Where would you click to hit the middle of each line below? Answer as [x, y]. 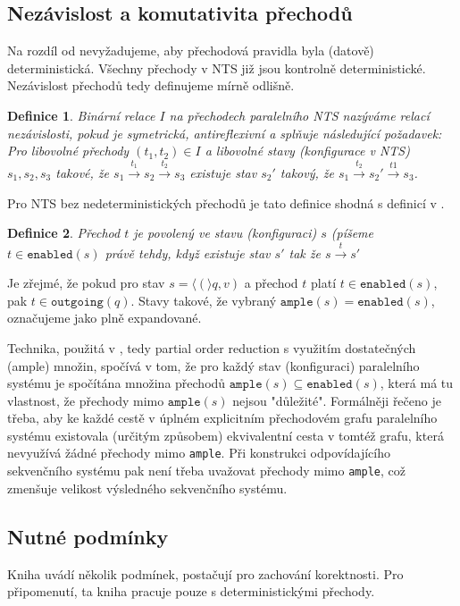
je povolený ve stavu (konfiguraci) [225, 233]
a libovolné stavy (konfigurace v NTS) [307, 151]
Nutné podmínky [88, 536]
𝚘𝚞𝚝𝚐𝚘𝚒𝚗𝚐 [77, 302]
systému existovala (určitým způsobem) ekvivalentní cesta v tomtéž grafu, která [226, 435]
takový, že [307, 172]
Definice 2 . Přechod [64, 233]
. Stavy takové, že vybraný [204, 300]
